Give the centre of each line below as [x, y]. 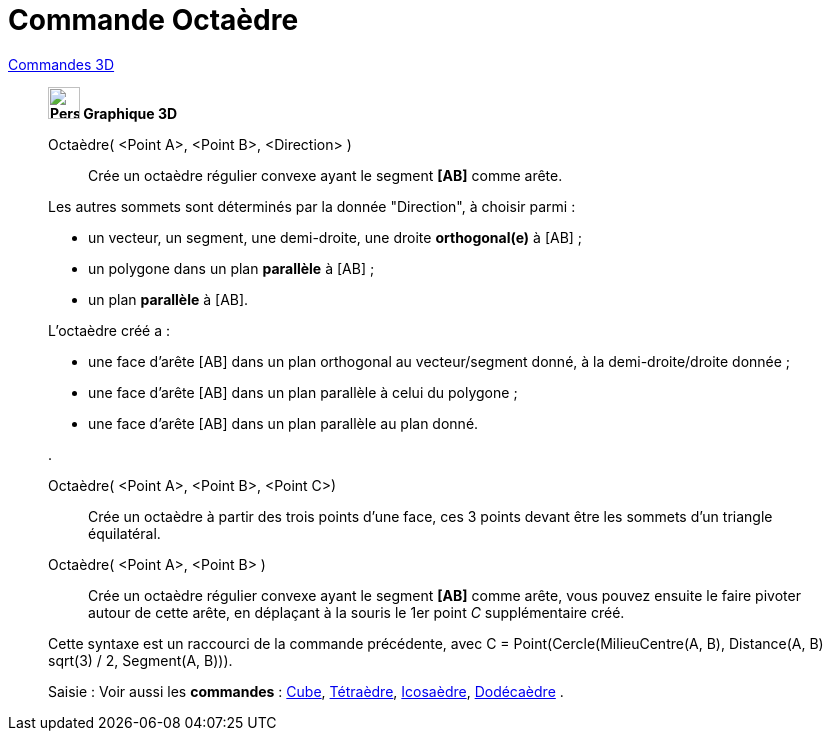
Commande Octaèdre [153, 20]
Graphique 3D [130, 113]
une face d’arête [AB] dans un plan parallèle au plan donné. [283, 423]
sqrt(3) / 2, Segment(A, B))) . [140, 660]
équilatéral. [124, 533]
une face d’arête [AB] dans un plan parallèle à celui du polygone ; [303, 392]
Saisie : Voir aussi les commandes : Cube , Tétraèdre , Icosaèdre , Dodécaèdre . [306, 691]
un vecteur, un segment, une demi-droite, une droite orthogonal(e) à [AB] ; [335, 237]
